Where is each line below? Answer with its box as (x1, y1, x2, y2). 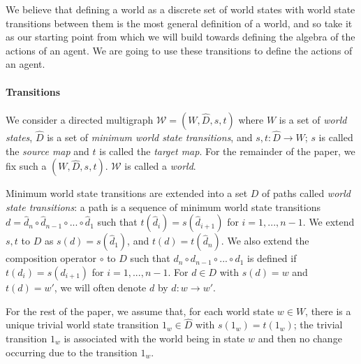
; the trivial (293, 317, 343, 332)
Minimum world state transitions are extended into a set (6, 186, 248, 201)
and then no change (258, 330, 342, 345)
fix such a (6, 159, 47, 173)
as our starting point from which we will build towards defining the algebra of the (6, 29, 355, 44)
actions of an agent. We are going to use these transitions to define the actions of (6, 43, 353, 57)
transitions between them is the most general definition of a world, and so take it (6, 15, 353, 30)
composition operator (6, 251, 97, 265)
